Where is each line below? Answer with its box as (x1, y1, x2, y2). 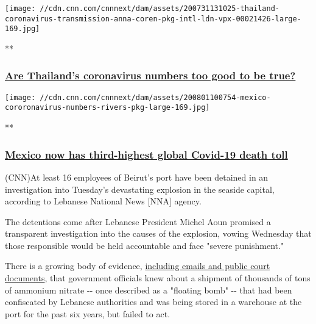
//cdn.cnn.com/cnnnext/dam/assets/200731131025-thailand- (40, 4, 280, 13)
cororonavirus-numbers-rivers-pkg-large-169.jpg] (5, 103, 210, 112)
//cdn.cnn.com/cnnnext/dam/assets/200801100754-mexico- (40, 93, 271, 102)
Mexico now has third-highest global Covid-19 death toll (5, 146, 288, 162)
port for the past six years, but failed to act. (5, 307, 170, 320)
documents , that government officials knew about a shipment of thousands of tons (5, 272, 311, 284)
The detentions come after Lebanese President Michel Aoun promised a (5, 215, 271, 228)
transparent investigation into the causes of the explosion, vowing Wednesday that (5, 227, 312, 240)
